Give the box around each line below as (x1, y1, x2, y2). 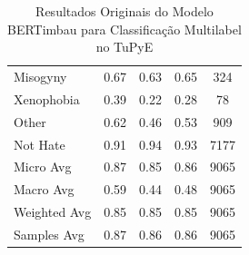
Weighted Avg (14, 202, 92, 221)
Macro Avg (14, 180, 75, 199)
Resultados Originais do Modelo (35, 2, 214, 20)
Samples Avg (14, 224, 85, 243)
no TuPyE (95, 37, 154, 56)
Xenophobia (14, 89, 80, 108)
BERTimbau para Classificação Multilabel (7, 19, 242, 38)
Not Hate (14, 134, 65, 153)
